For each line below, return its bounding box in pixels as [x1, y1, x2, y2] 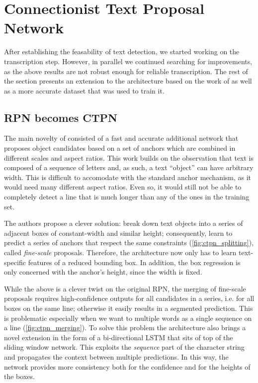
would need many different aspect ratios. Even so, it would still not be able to [4, 182, 242, 192]
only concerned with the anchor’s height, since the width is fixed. [4, 267, 202, 277]
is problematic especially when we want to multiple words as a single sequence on [4, 312, 252, 323]
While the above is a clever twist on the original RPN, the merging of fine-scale [4, 283, 246, 293]
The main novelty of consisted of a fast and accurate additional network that [4, 133, 239, 143]
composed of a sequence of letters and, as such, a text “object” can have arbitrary [4, 162, 254, 173]
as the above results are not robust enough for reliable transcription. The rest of [4, 66, 248, 76]
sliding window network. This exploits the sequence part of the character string [4, 342, 245, 352]
